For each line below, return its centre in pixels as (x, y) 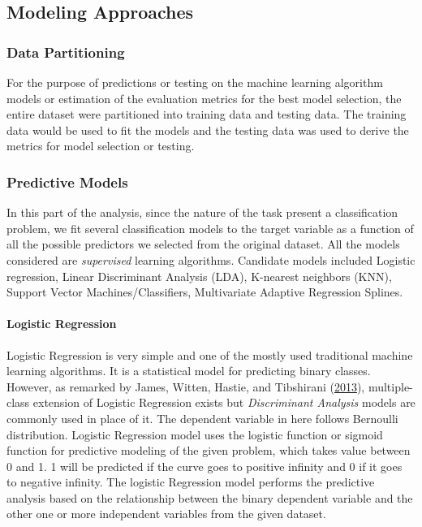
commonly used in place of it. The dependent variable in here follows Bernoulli (202, 418)
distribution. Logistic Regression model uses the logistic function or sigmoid (195, 434)
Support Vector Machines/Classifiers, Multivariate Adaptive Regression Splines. (205, 292)
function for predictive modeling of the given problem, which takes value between (209, 450)
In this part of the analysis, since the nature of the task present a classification (202, 212)
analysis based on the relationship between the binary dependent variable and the (210, 497)
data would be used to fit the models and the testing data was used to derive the (208, 130)
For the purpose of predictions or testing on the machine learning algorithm (195, 82)
